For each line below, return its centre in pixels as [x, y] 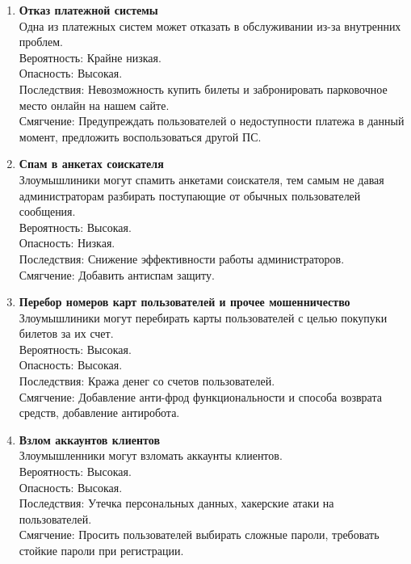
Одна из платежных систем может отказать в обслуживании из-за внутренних [210, 25]
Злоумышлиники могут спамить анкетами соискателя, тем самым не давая [201, 179]
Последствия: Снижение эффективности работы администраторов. [182, 258]
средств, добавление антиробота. [99, 412]
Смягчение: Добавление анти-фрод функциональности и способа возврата [200, 396]
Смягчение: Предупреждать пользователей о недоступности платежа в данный [212, 121]
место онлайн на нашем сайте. [94, 105]
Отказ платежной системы [88, 10]
